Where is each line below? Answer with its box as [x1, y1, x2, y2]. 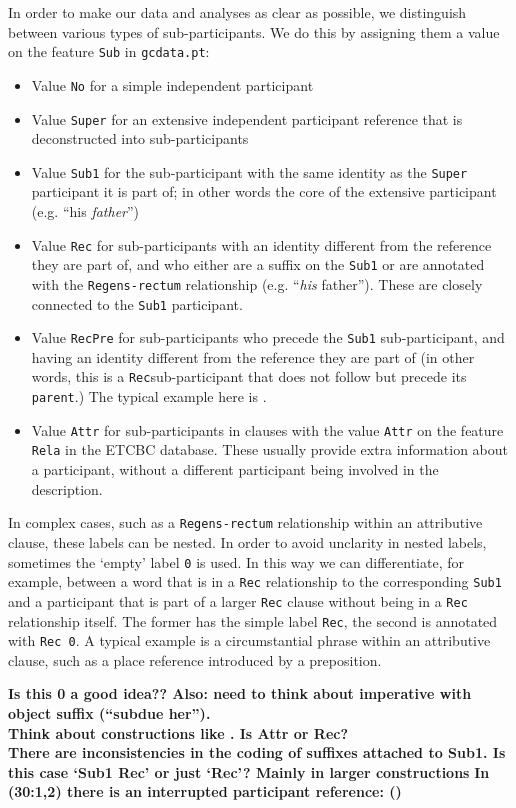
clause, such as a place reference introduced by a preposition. [8, 649, 382, 670]
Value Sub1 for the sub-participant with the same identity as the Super [31, 161, 468, 182]
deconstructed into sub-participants [31, 128, 249, 149]
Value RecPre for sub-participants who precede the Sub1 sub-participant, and [31, 327, 505, 348]
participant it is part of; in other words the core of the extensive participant [31, 181, 497, 202]
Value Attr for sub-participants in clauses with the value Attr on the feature [31, 419, 504, 440]
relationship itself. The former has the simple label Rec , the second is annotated [8, 610, 498, 631]
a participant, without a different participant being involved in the [31, 459, 439, 480]
